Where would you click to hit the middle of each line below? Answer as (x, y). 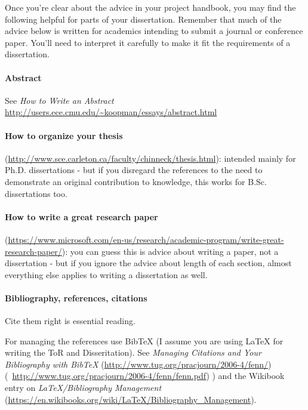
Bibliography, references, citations (76, 298)
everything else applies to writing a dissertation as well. (106, 274)
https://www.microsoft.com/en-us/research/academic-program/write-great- (146, 239)
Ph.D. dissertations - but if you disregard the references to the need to (134, 170)
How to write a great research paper (81, 216)
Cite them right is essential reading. (70, 321)
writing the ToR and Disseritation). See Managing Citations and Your (133, 352)
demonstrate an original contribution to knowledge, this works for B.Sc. (136, 181)
